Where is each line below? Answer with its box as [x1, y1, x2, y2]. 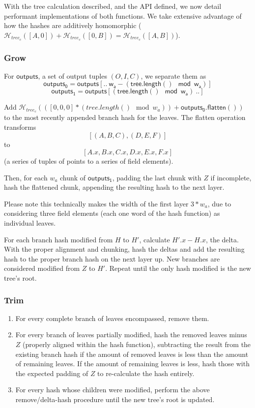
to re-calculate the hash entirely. [97, 368, 195, 378]
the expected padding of [15, 368, 88, 378]
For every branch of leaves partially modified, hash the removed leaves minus [15, 329, 247, 340]
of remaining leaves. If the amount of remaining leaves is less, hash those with [15, 358, 250, 369]
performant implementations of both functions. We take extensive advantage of [4, 10, 242, 21]
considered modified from [4, 263, 80, 273]
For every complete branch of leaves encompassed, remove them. [15, 313, 209, 323]
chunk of [60, 172, 86, 182]
